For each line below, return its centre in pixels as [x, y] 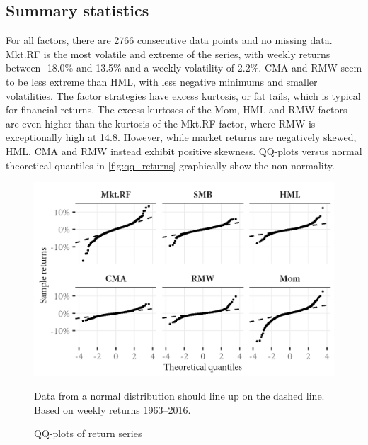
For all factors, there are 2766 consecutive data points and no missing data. [169, 40]
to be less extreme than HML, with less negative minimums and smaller [162, 81]
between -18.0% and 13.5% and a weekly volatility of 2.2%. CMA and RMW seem [184, 68]
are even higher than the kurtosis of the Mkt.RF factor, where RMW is [161, 123]
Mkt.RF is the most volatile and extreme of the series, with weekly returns [168, 53]
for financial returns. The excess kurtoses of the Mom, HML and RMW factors [177, 109]
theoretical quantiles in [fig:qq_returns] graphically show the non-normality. [170, 165]
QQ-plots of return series [88, 433]
